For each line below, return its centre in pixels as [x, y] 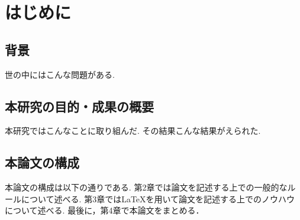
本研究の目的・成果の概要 [79, 106]
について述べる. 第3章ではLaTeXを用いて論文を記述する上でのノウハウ [158, 198]
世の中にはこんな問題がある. [60, 74]
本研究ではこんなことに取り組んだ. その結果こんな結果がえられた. [133, 131]
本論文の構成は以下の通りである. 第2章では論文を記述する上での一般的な [146, 187]
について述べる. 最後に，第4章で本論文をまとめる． [104, 210]
